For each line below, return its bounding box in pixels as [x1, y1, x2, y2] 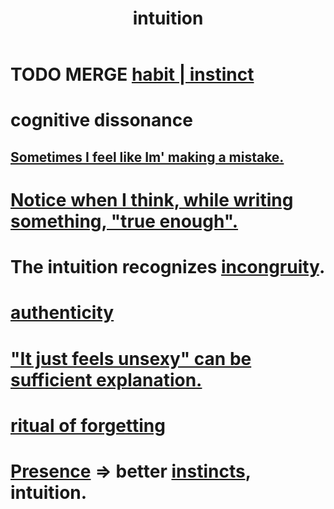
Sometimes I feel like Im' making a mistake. [10, 148, 285, 166]
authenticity [10, 302, 115, 324]
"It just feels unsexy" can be [10, 347, 252, 370]
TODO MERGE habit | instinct [10, 63, 255, 86]
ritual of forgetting [10, 414, 166, 437]
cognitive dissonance [10, 109, 193, 132]
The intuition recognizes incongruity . [10, 256, 326, 279]
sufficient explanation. [10, 368, 203, 391]
